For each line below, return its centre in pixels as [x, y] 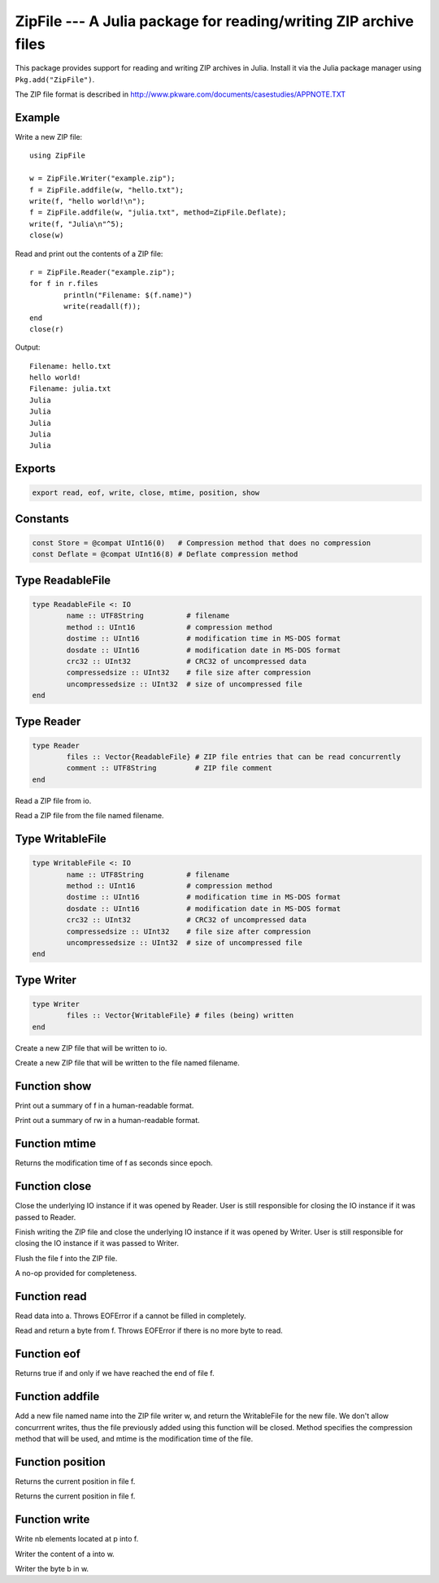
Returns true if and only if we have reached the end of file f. [115, 1373]
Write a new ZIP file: [49, 137]
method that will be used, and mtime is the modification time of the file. [134, 1439]
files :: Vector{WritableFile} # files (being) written [180, 1015]
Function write [52, 1520]
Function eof [48, 1354]
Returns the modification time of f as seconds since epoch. [114, 1163]
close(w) [47, 235]
